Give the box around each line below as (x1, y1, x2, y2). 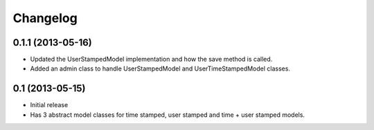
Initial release (30, 101, 69, 109)
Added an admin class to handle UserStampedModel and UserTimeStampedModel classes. (30, 64, 291, 73)
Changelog (12, 10, 78, 26)
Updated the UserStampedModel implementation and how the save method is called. (30, 55, 273, 64)
